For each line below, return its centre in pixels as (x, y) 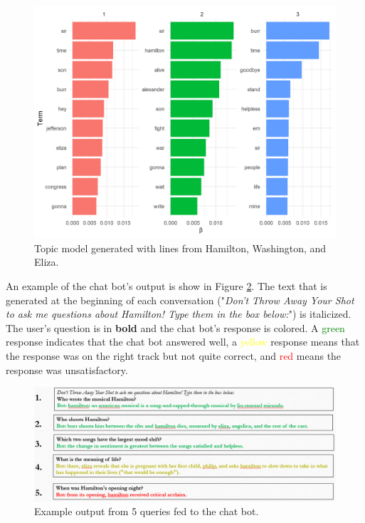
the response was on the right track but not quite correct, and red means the (174, 356)
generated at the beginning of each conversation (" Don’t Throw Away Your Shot (180, 300)
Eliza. (47, 262)
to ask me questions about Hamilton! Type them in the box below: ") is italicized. (179, 314)
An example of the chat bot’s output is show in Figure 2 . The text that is (166, 286)
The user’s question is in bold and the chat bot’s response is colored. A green (175, 327)
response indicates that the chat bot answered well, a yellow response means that (183, 342)
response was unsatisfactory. (67, 369)
